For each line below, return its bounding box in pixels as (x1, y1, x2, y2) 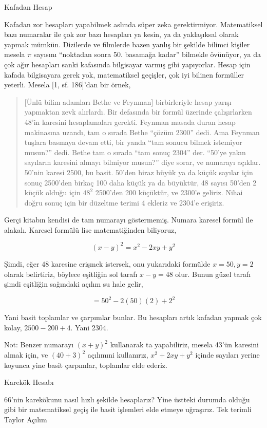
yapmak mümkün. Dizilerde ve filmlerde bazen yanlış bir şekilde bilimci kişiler (4, 39, 250, 49)
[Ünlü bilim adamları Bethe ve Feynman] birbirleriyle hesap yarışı (24, 96, 232, 107)
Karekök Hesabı (4, 377, 54, 387)
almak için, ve (4, 349, 48, 360)
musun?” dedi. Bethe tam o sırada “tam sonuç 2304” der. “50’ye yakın (24, 146, 246, 157)
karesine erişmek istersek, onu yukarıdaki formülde (51, 258, 211, 269)
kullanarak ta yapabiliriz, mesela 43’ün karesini (110, 339, 259, 350)
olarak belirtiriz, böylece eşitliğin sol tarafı (4, 268, 138, 279)
